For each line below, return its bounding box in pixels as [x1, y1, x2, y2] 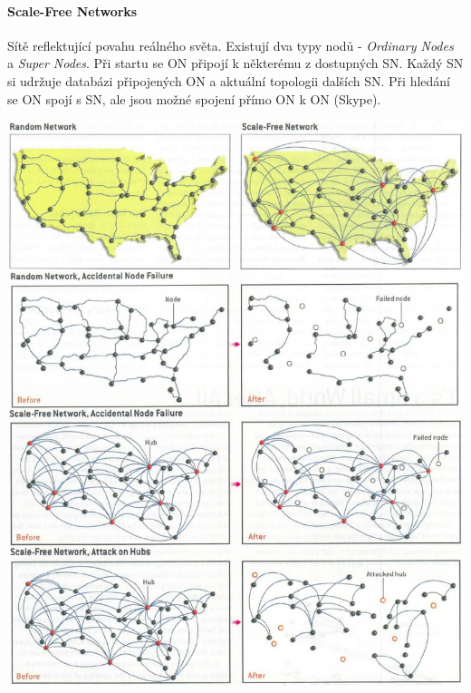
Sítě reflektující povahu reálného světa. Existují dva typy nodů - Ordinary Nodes [7, 35, 454, 54]
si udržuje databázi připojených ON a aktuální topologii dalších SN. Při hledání [7, 71, 451, 90]
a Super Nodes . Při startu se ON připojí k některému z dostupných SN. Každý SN [7, 54, 464, 73]
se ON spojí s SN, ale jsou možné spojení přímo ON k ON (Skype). [7, 89, 381, 108]
